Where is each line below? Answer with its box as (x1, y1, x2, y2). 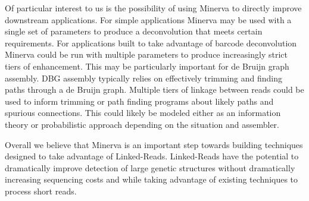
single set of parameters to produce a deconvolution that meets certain (5, 25, 263, 37)
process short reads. (5, 184, 77, 197)
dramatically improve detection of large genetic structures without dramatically (5, 161, 295, 174)
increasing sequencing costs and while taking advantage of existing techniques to (5, 173, 298, 186)
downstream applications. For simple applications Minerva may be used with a (5, 13, 292, 26)
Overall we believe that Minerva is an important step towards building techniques (5, 138, 303, 150)
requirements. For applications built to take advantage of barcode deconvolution (5, 36, 297, 49)
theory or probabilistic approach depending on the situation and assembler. (5, 118, 280, 130)
